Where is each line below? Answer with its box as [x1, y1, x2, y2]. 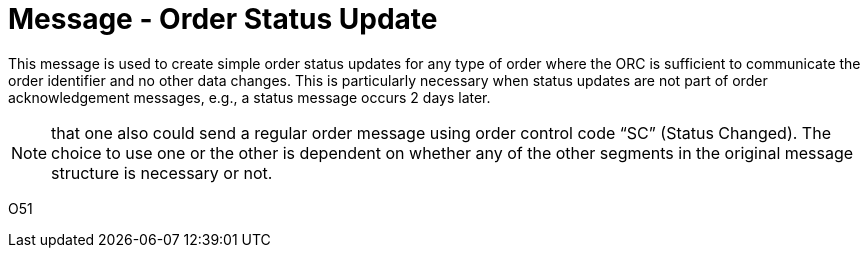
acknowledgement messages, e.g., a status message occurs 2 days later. [8, 88, 491, 106]
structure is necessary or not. [51, 162, 273, 183]
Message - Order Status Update [8, 2, 438, 36]
